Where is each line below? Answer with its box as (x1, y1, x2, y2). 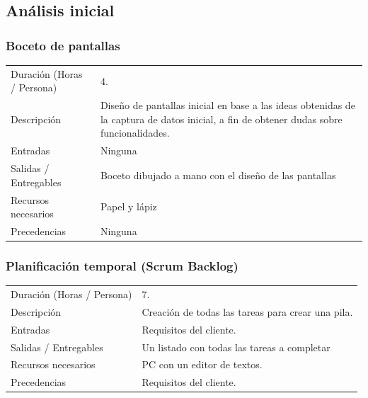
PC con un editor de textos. (142, 357, 263, 372)
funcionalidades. (100, 125, 170, 140)
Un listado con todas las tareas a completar (142, 339, 330, 354)
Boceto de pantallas (6, 36, 120, 54)
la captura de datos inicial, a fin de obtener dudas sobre (100, 111, 343, 126)
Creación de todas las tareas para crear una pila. (142, 304, 353, 319)
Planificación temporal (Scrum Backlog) (6, 256, 238, 274)
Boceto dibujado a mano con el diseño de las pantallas (100, 167, 336, 182)
